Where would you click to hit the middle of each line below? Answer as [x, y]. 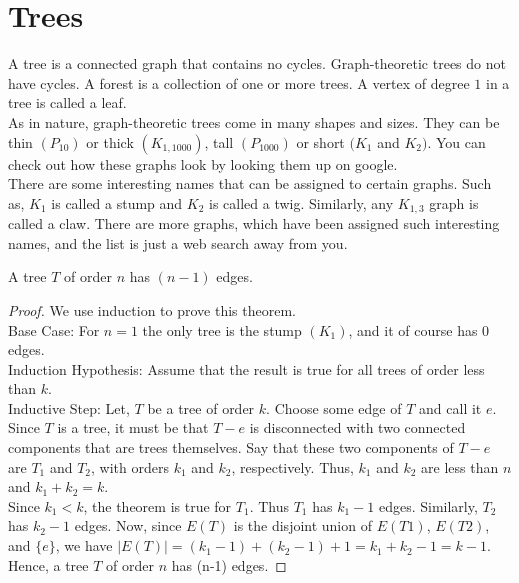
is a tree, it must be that [133, 427]
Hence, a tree [48, 564]
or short [320, 141]
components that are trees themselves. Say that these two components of [231, 447]
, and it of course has [413, 329]
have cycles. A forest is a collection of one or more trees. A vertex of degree [239, 82]
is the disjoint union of [302, 525]
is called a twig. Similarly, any [301, 202]
